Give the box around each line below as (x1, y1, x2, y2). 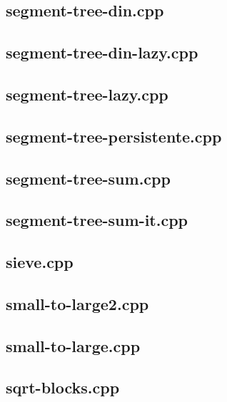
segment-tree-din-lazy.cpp (6, 41, 198, 63)
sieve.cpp (6, 251, 74, 273)
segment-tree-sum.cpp (6, 167, 171, 189)
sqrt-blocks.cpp (6, 376, 120, 398)
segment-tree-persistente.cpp (6, 125, 222, 147)
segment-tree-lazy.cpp (6, 83, 168, 105)
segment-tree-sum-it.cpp (6, 209, 188, 231)
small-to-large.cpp (6, 334, 141, 356)
